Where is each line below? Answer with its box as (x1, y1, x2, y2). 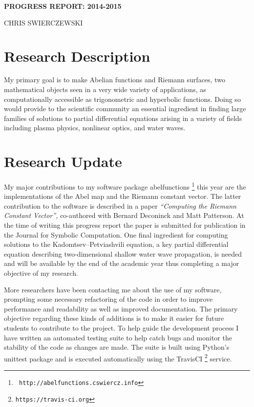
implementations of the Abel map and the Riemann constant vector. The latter (4, 191, 241, 201)
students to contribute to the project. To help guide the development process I (4, 322, 239, 333)
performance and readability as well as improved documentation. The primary (4, 303, 238, 313)
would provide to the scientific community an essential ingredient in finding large (4, 103, 246, 114)
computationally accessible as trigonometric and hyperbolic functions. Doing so (4, 94, 241, 104)
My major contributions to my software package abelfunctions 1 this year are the (4, 180, 246, 192)
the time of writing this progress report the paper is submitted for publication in (4, 220, 246, 230)
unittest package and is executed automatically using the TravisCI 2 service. (4, 352, 232, 363)
